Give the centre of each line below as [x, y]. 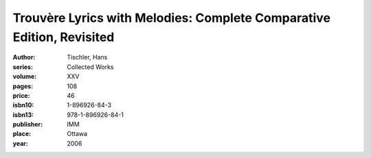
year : [21, 143]
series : [23, 67]
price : [21, 95]
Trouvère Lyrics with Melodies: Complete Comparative [172, 18]
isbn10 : [23, 105]
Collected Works [90, 67]
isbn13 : [23, 115]
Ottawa [77, 134]
